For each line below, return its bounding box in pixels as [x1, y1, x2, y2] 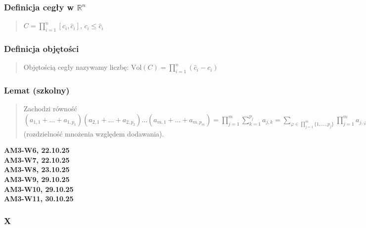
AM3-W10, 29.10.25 [4, 183, 74, 194]
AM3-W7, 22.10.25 [4, 154, 70, 165]
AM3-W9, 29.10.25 [4, 174, 70, 184]
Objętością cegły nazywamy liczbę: [23, 62, 129, 72]
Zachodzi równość [23, 103, 77, 114]
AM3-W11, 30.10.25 [4, 193, 74, 204]
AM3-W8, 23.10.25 [4, 164, 70, 175]
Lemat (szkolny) [4, 84, 70, 96]
